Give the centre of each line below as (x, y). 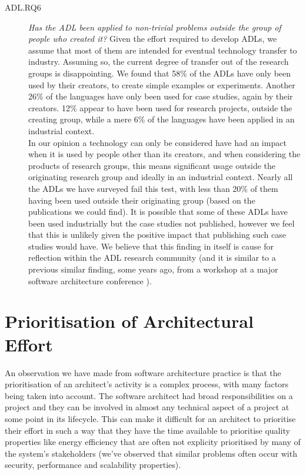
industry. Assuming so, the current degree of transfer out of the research (159, 62)
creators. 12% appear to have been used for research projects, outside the (160, 107)
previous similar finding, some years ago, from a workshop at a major (153, 269)
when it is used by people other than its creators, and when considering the (164, 154)
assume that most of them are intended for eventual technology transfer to (163, 50)
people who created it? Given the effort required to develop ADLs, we (153, 39)
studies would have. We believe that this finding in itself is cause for (151, 246)
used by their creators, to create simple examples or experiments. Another (162, 84)
